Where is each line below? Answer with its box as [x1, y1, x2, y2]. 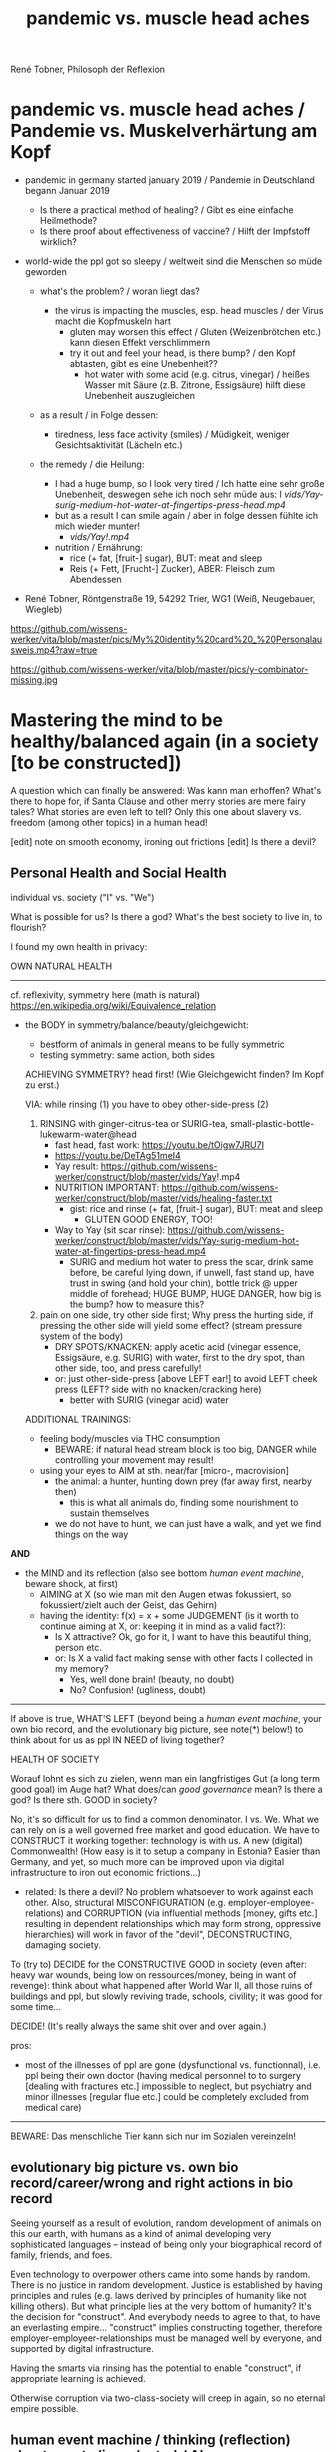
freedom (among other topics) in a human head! [10, 817, 208, 829]
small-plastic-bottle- [229, 1117, 315, 1129]
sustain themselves [69, 1507, 150, 1519]
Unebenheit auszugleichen [84, 390, 195, 402]
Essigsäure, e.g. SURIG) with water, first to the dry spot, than [54, 1351, 305, 1363]
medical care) [24, 2101, 82, 2113]
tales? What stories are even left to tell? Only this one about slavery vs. [10, 806, 302, 818]
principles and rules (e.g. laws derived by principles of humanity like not [10, 2289, 307, 2301]
